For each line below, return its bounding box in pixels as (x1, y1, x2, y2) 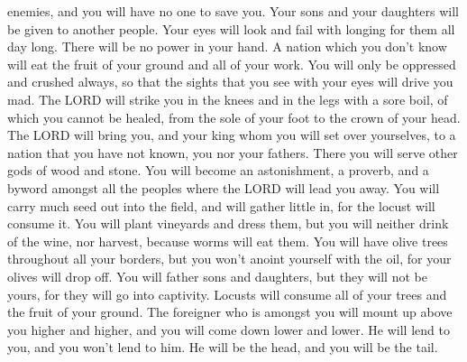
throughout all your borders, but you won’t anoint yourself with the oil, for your (7, 249, 452, 268)
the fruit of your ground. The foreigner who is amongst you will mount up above (7, 302, 453, 321)
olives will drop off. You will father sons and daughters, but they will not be (7, 266, 427, 285)
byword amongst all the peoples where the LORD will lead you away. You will (7, 178, 440, 197)
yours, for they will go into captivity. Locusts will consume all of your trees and (7, 284, 447, 303)
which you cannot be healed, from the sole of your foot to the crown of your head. (7, 107, 461, 126)
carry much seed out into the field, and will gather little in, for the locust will (7, 196, 435, 215)
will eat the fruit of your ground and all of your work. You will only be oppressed (7, 54, 456, 73)
